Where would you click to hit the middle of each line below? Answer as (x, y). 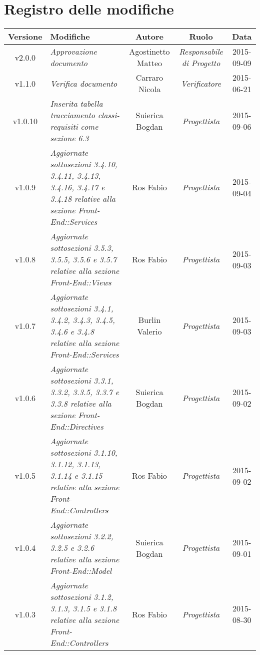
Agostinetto (149, 52)
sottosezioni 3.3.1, (82, 381)
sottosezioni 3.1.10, (84, 453)
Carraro (149, 78)
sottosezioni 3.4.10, (84, 164)
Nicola (149, 89)
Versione (25, 37)
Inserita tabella (76, 104)
